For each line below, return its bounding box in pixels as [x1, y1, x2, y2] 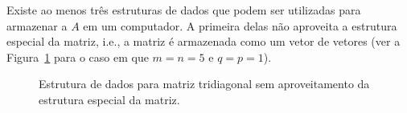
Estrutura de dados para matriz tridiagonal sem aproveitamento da [39, 75, 370, 92]
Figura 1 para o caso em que [6, 48, 149, 65]
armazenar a [6, 17, 68, 34]
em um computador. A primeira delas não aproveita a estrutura [83, 17, 397, 34]
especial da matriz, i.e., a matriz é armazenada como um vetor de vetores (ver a [6, 33, 401, 50]
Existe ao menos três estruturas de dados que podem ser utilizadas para [6, 2, 361, 18]
